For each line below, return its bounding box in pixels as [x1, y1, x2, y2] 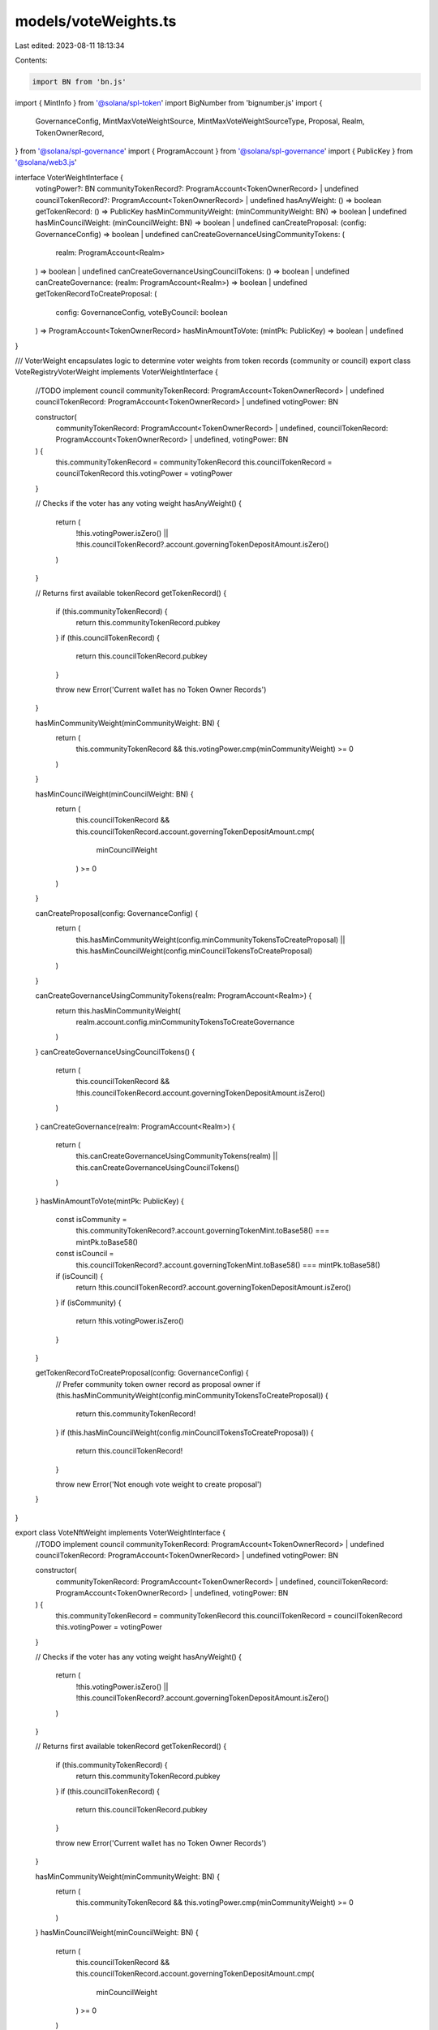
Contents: [15, 55, 48, 65]
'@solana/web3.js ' [15, 158, 77, 167]
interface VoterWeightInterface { [15, 172, 123, 182]
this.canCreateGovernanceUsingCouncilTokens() [75, 1162, 240, 1173]
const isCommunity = [55, 1214, 127, 1224]
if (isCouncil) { [55, 1271, 104, 1281]
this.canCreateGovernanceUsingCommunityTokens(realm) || [75, 1151, 278, 1161]
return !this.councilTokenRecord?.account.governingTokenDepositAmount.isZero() [75, 1283, 352, 1293]
